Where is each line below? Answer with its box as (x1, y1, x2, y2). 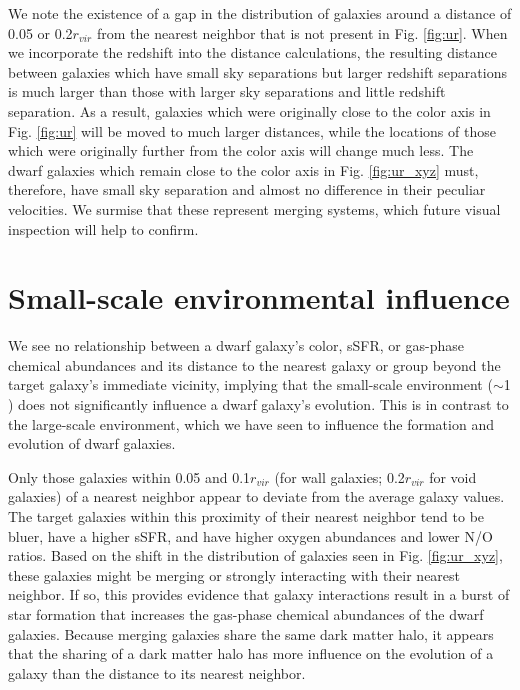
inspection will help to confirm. (8, 218, 199, 239)
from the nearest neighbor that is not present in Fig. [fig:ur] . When (96, 22, 508, 43)
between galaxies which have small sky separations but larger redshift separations (8, 61, 507, 82)
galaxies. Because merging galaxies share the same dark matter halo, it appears (8, 623, 494, 644)
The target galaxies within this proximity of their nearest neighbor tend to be (8, 506, 485, 526)
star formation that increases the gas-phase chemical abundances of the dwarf (8, 603, 484, 624)
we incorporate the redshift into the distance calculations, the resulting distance (8, 42, 497, 63)
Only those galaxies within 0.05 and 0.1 (8, 466, 251, 487)
